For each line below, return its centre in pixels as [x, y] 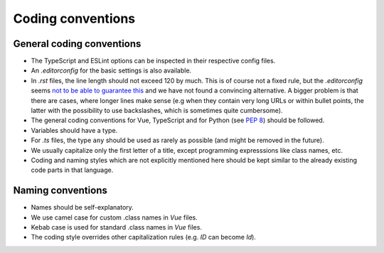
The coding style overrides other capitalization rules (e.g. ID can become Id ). [143, 237]
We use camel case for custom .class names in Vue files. [114, 217]
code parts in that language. [72, 170]
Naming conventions [60, 191]
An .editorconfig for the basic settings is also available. [111, 70]
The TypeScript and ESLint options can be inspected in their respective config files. [153, 61]
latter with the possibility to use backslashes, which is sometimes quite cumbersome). [157, 111]
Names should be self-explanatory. [82, 208]
